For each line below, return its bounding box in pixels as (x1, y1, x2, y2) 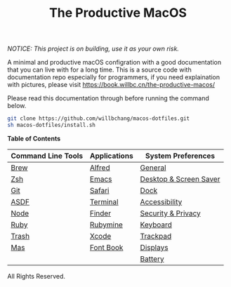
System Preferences (145, 151, 216, 161)
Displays (140, 242, 169, 252)
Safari (90, 185, 110, 195)
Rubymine (90, 220, 123, 229)
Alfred (90, 163, 110, 173)
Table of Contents (7, 134, 61, 142)
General (140, 163, 166, 173)
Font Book (90, 242, 124, 252)
